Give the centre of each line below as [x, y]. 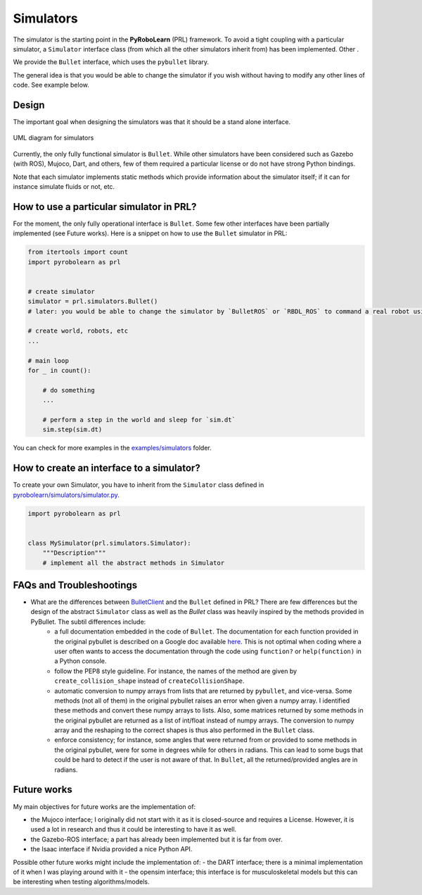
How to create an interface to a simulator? [107, 468]
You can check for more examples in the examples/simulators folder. [113, 448]
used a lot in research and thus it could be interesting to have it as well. [134, 829]
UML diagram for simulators [53, 138]
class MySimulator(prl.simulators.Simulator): [109, 543]
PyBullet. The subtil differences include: [88, 622]
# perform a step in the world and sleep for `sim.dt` [139, 420]
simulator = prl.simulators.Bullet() [93, 302]
